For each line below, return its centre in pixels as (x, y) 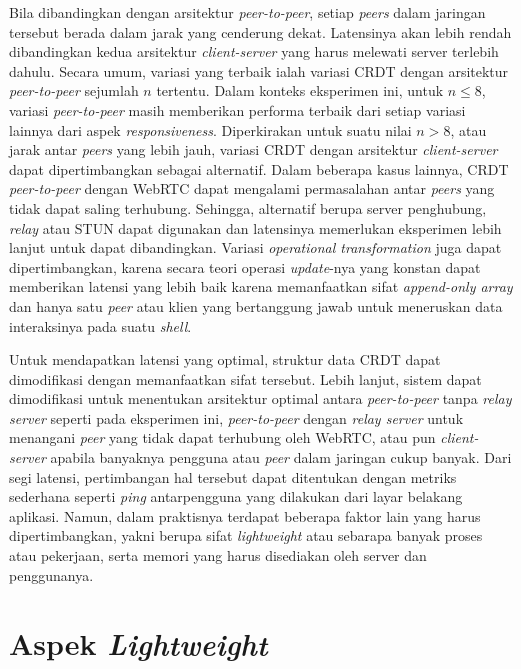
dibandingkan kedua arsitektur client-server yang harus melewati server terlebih (254, 51)
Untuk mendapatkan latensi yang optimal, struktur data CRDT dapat (225, 359)
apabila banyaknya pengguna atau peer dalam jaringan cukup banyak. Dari (281, 457)
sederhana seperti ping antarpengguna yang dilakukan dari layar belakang (236, 496)
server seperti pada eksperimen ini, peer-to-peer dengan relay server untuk (236, 417)
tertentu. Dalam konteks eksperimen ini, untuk (300, 90)
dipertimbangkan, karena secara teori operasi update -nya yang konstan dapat (245, 266)
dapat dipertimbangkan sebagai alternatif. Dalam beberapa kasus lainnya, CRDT (259, 168)
